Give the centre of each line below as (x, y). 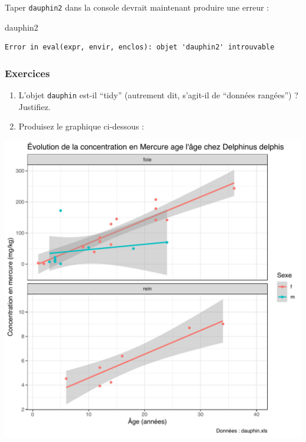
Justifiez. (34, 106)
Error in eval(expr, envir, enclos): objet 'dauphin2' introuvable (140, 47)
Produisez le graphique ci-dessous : (81, 126)
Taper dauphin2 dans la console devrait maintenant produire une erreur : (137, 7)
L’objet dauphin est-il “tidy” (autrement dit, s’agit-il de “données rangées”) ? (158, 95)
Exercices (27, 73)
